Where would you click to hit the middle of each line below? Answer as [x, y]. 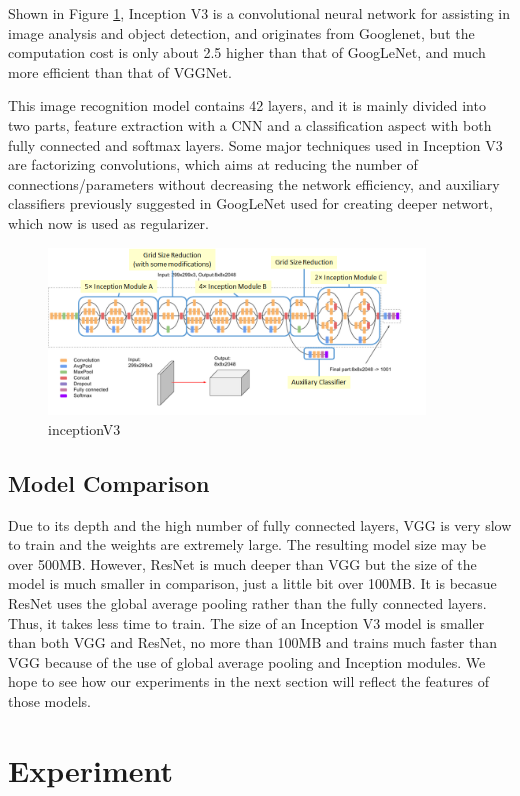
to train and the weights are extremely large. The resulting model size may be [247, 544]
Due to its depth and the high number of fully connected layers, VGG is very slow [260, 524]
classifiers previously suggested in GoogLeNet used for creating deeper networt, [250, 203]
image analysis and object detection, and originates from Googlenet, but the [241, 32]
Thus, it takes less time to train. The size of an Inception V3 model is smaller [246, 622]
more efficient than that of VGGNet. [120, 71]
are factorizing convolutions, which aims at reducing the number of [213, 164]
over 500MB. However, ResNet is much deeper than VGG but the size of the [242, 563]
